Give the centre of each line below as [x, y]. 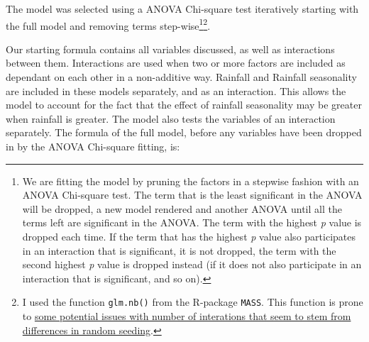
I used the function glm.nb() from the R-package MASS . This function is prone [193, 302]
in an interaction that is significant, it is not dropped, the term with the [179, 250]
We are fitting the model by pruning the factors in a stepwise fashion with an [191, 181]
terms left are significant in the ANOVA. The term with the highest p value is [192, 222]
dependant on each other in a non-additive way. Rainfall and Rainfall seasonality [181, 77]
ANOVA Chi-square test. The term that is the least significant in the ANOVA [192, 195]
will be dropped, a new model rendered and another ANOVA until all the [182, 208]
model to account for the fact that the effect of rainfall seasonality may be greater [184, 105]
